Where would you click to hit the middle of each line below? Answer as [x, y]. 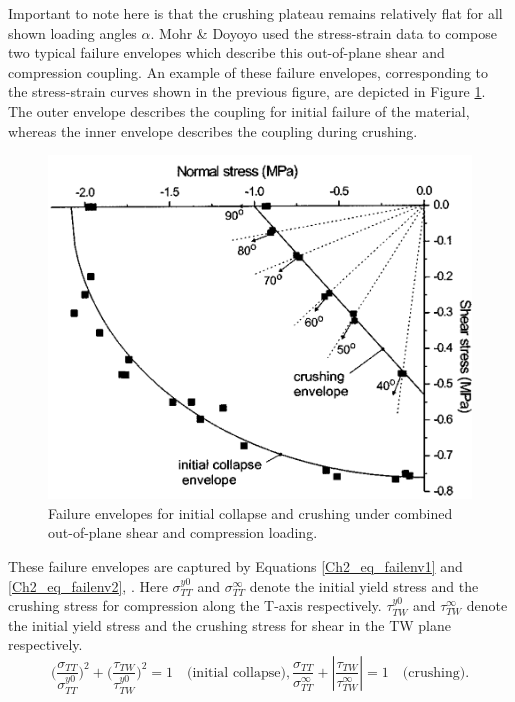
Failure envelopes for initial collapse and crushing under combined [250, 512]
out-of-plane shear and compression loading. [183, 532]
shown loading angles [72, 32]
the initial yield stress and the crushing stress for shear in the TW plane [229, 624]
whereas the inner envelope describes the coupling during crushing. [213, 130]
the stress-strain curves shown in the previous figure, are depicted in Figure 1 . [247, 91]
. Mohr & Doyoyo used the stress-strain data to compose [323, 32]
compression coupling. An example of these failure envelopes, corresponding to [248, 71]
